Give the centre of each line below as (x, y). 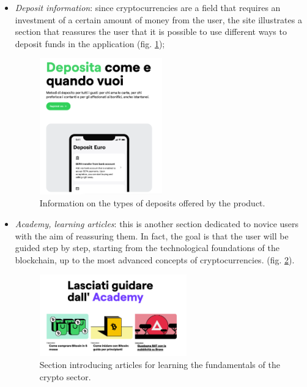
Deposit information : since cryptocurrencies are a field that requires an (148, 7)
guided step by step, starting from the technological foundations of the (147, 248)
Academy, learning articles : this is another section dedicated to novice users (157, 224)
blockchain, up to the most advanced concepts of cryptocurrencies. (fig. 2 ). (155, 259)
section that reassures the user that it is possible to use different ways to (151, 32)
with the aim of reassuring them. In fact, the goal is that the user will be (152, 235)
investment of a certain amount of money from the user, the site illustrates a (158, 19)
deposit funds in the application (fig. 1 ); (90, 43)
